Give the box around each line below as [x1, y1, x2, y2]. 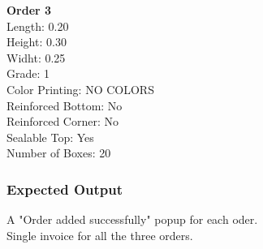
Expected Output [6, 178, 123, 199]
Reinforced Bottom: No [6, 97, 123, 114]
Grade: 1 [6, 65, 50, 82]
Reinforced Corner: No [6, 113, 119, 130]
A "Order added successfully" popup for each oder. [6, 211, 258, 228]
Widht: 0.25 [6, 49, 66, 66]
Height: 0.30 [6, 33, 67, 50]
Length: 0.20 [6, 17, 69, 34]
